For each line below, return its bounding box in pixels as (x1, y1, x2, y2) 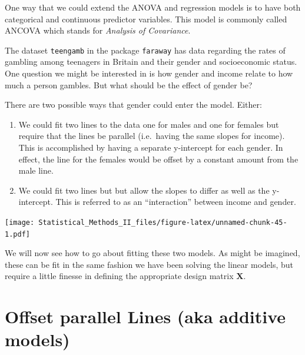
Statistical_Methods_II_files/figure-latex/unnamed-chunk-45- (38, 218, 287, 227)
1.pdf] (5, 230, 30, 238)
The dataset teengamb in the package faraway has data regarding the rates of (5, 44, 286, 56)
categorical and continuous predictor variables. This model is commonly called (5, 12, 287, 25)
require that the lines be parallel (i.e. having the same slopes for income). (18, 130, 285, 142)
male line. (18, 164, 54, 177)
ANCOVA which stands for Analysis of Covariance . (5, 24, 191, 37)
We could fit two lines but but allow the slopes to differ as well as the (18, 184, 270, 196)
